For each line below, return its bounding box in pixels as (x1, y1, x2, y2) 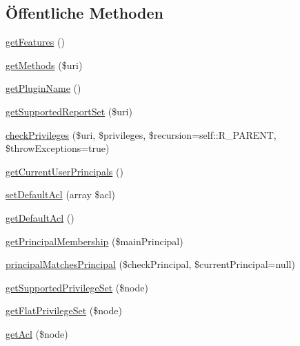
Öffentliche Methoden (6, 2, 163, 23)
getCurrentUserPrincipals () (6, 164, 123, 178)
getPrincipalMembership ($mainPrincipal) (6, 233, 183, 248)
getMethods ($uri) (6, 57, 83, 72)
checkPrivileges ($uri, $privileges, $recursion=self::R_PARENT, (6, 127, 277, 142)
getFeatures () (6, 35, 65, 49)
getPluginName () (6, 81, 81, 95)
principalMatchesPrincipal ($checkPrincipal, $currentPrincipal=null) (6, 257, 295, 271)
